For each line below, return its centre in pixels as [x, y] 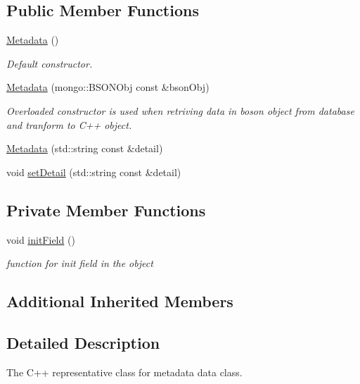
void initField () [41, 239]
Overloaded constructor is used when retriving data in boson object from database [180, 110]
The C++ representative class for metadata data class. [124, 372]
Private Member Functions [106, 210]
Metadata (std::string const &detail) [85, 148]
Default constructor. [50, 63]
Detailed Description [83, 342]
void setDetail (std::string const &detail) [94, 172]
